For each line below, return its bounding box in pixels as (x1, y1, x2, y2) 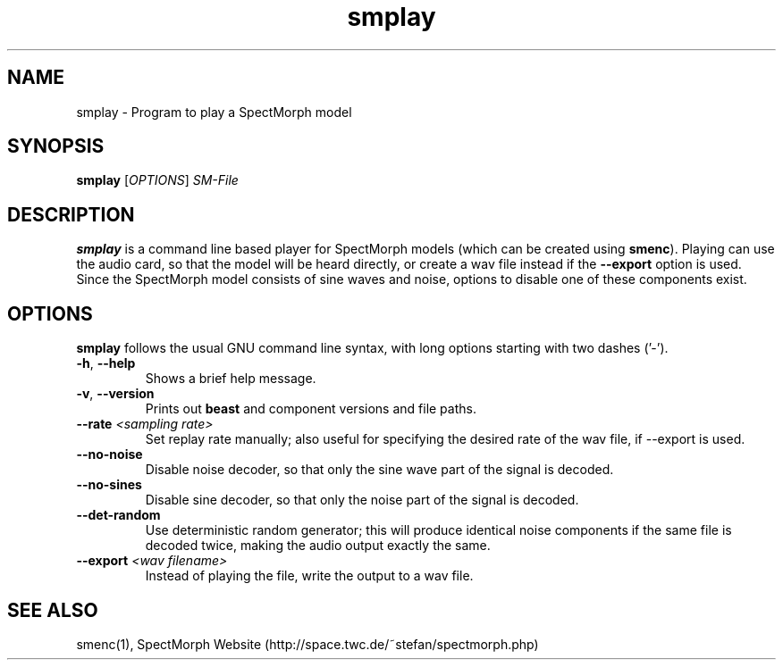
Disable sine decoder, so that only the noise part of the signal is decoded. (145, 492, 579, 508)
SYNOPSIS (7, 135, 105, 158)
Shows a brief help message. (145, 371, 316, 387)
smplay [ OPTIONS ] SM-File (76, 172, 239, 188)
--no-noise (76, 446, 143, 463)
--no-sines (76, 477, 142, 493)
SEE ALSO (7, 598, 98, 621)
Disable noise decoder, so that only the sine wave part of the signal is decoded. (145, 462, 614, 478)
